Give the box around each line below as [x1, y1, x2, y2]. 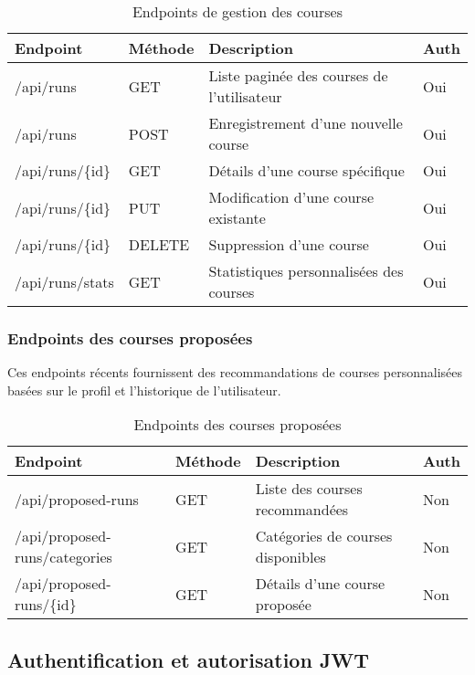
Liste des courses [255, 478, 363, 500]
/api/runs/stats [15, 270, 114, 292]
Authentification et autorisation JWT [7, 645, 370, 673]
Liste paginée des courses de [208, 65, 388, 86]
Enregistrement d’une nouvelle [208, 112, 403, 133]
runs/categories [15, 546, 112, 568]
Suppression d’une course [208, 234, 369, 255]
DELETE [128, 234, 190, 255]
